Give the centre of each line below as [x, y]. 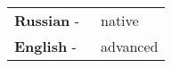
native [119, 20]
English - [45, 46]
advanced [129, 46]
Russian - [47, 20]
